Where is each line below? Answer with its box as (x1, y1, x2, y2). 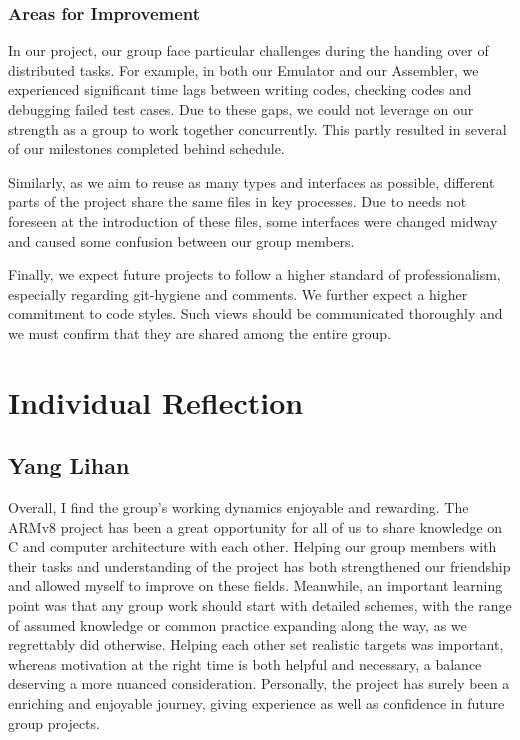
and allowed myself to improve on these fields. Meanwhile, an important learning (8, 575, 503, 596)
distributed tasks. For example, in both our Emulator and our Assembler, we (8, 59, 479, 80)
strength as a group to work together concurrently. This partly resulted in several (8, 118, 507, 139)
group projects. (8, 712, 100, 733)
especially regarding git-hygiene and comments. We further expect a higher (8, 283, 468, 304)
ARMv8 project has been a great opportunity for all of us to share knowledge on (8, 516, 503, 537)
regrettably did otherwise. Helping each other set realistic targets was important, (8, 634, 504, 655)
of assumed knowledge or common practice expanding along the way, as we (8, 614, 467, 635)
